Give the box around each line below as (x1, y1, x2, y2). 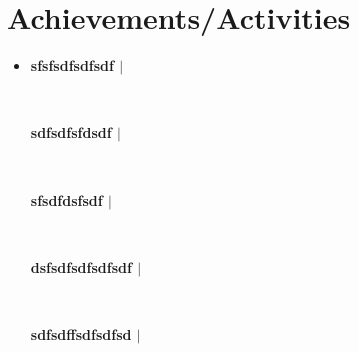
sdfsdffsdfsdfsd (30, 323, 132, 344)
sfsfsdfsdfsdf (30, 55, 114, 76)
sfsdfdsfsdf (30, 189, 103, 210)
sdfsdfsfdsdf (30, 122, 112, 143)
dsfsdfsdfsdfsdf (30, 256, 132, 277)
